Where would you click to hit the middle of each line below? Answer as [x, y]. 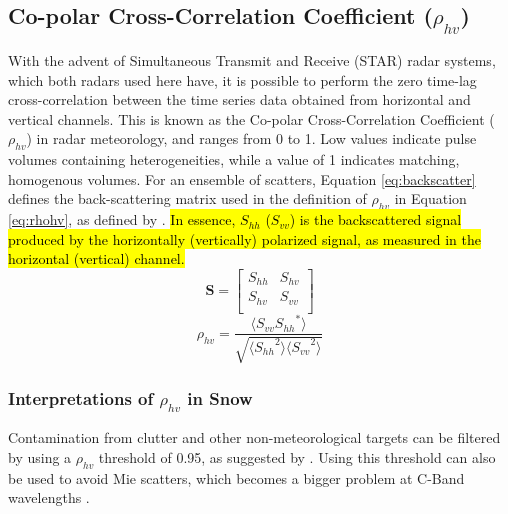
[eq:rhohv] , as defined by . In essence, [122, 219]
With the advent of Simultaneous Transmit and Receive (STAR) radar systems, [252, 60]
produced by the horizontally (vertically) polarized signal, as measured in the [244, 238]
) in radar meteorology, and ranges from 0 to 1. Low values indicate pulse [251, 138]
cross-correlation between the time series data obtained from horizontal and [239, 99]
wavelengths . [49, 497]
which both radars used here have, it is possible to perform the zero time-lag [242, 79]
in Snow [220, 397]
